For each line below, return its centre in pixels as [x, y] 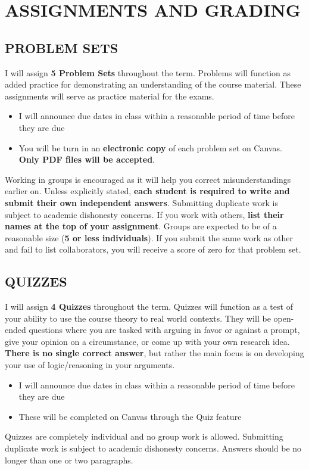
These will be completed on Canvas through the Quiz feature [130, 416]
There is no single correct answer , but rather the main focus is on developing [154, 353]
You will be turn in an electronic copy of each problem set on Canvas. [150, 147]
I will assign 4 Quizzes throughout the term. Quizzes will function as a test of [149, 306]
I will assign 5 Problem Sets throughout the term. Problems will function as [148, 72]
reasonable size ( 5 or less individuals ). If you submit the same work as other [149, 237]
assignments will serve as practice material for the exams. [110, 96]
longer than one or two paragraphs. [69, 460]
